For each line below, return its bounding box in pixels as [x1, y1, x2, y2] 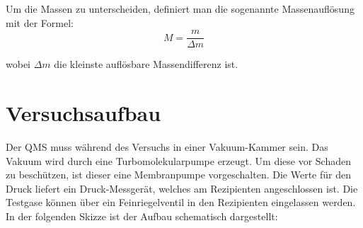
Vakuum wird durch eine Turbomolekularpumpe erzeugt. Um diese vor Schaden [6, 153, 352, 168]
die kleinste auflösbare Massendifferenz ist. [54, 57, 238, 72]
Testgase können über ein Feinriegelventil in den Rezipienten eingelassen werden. [6, 195, 356, 210]
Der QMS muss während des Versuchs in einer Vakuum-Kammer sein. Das [6, 139, 328, 154]
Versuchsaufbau [6, 98, 161, 127]
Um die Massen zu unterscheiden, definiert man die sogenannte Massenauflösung [6, 1, 355, 16]
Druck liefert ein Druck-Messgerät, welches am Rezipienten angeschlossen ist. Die [6, 181, 358, 195]
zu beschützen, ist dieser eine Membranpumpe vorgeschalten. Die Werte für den [6, 167, 351, 182]
